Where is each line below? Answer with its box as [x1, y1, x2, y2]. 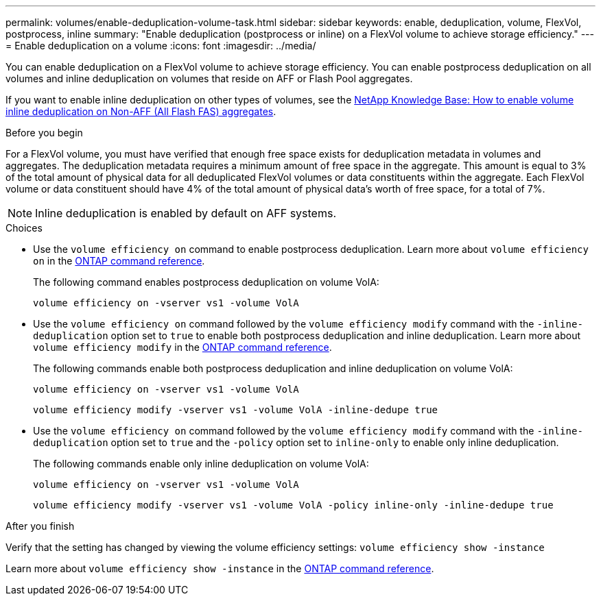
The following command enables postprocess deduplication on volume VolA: [33, 276, 379, 288]
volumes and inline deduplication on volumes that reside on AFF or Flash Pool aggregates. [5, 73, 413, 84]
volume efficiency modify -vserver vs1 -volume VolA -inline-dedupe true [33, 404, 438, 415]
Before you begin [5, 127, 83, 138]
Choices [5, 222, 43, 234]
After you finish [5, 520, 75, 532]
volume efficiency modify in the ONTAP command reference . [33, 341, 332, 353]
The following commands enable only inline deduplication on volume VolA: [33, 458, 369, 469]
